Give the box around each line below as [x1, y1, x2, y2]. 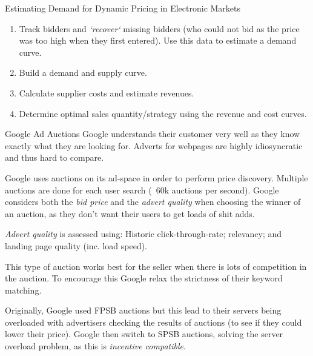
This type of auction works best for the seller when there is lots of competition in [5, 260, 307, 272]
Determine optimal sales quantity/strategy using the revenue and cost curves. [19, 107, 307, 119]
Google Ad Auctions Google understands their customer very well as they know [5, 127, 300, 140]
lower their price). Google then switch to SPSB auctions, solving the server [5, 327, 283, 340]
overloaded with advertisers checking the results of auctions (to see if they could [5, 315, 302, 328]
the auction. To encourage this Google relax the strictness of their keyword [5, 272, 283, 284]
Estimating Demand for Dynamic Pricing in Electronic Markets [5, 2, 241, 14]
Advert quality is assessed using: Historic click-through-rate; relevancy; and [5, 227, 282, 240]
